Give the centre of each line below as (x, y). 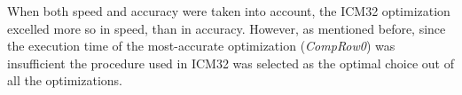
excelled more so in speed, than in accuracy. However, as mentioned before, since (227, 28)
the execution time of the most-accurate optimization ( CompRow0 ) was (201, 46)
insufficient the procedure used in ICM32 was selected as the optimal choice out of (231, 63)
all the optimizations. (65, 80)
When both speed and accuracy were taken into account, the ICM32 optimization (229, 11)
